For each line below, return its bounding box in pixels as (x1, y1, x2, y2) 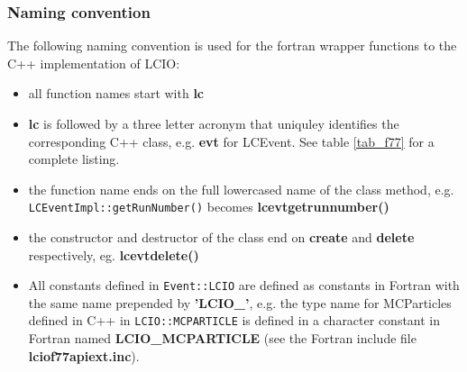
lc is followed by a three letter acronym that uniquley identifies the (28, 114, 399, 132)
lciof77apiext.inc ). (28, 346, 140, 365)
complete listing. (28, 150, 120, 168)
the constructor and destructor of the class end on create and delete (28, 228, 415, 247)
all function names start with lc (28, 84, 205, 103)
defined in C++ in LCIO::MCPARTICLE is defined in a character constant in (28, 311, 441, 330)
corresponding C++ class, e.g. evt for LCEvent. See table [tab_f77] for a (28, 132, 435, 150)
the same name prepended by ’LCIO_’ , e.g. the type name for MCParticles (28, 293, 452, 312)
